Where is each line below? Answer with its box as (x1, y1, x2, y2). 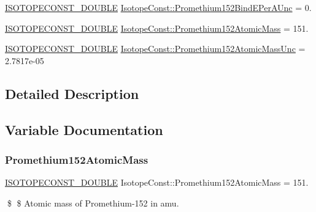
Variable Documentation (5, 120, 163, 139)
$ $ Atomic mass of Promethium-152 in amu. (7, 196, 179, 209)
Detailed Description (5, 84, 139, 103)
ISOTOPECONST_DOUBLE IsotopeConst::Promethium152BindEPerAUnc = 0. (5, 1, 312, 13)
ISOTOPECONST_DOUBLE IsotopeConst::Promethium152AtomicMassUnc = (5, 42, 306, 55)
